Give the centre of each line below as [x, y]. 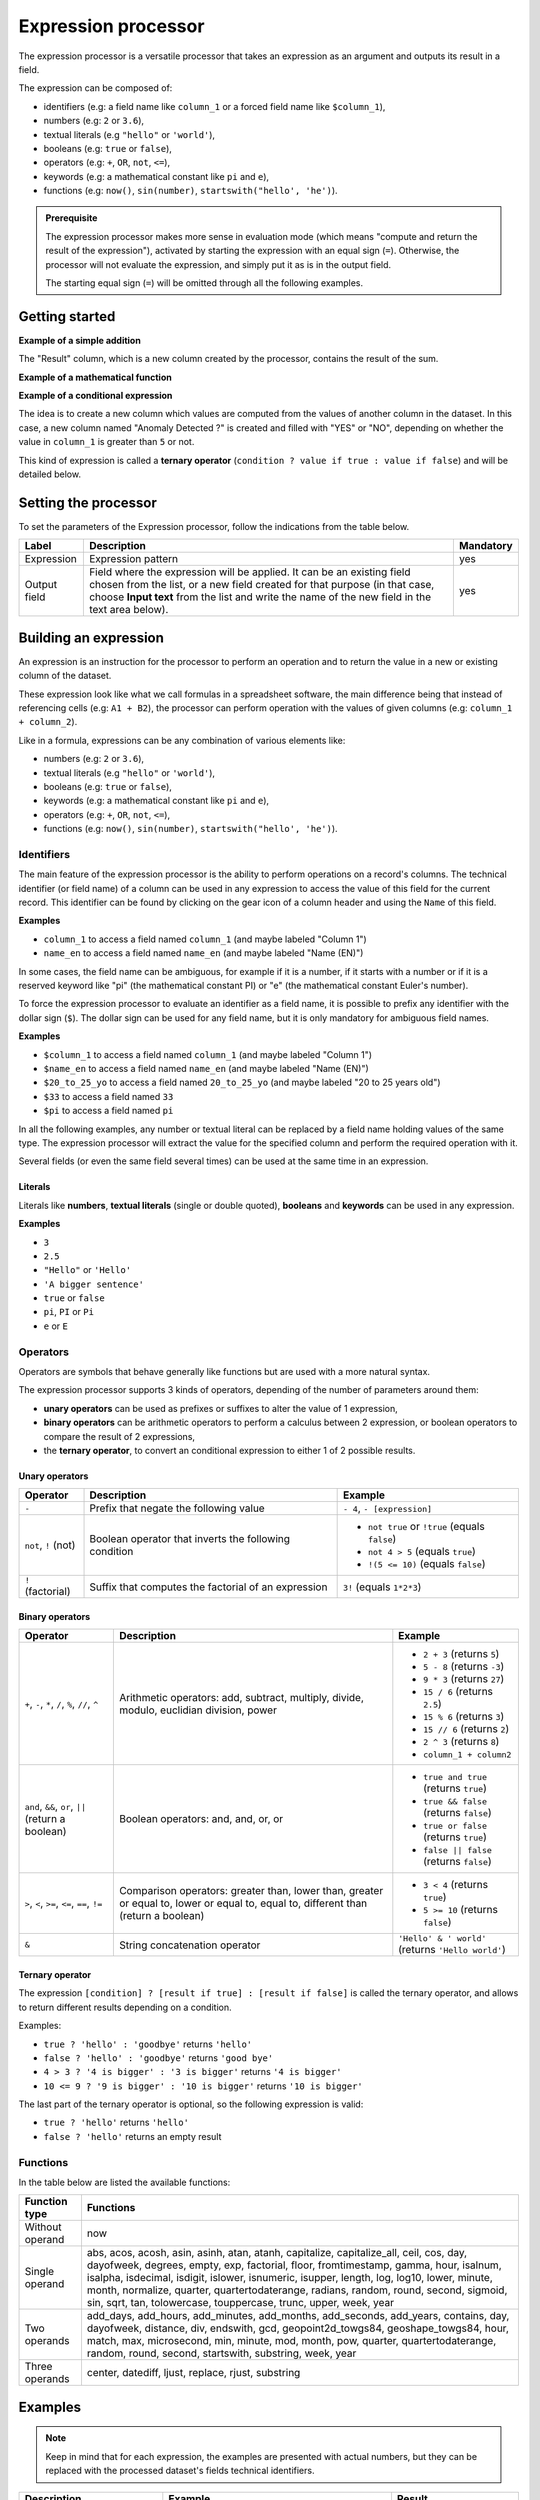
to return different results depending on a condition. [125, 2007]
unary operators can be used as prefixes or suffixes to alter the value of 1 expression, [221, 1408]
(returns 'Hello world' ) [452, 1950]
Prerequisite [71, 218]
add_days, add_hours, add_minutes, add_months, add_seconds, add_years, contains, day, [298, 2316]
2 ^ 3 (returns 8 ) [461, 1742]
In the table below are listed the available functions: [124, 2182]
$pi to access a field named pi [108, 1111]
